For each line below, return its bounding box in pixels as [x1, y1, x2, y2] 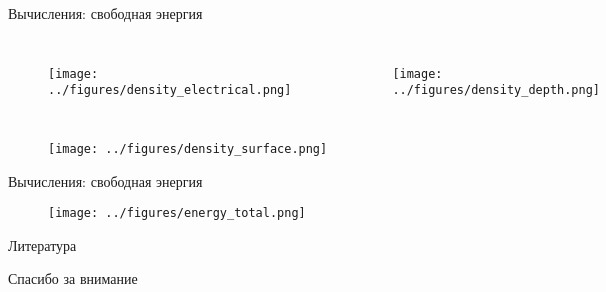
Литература [8, 234, 77, 255]
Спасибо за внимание [8, 268, 138, 289]
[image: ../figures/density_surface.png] [48, 141, 328, 156]
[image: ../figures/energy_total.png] [48, 206, 306, 221]
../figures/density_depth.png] [392, 83, 600, 98]
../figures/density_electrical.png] [48, 83, 292, 98]
